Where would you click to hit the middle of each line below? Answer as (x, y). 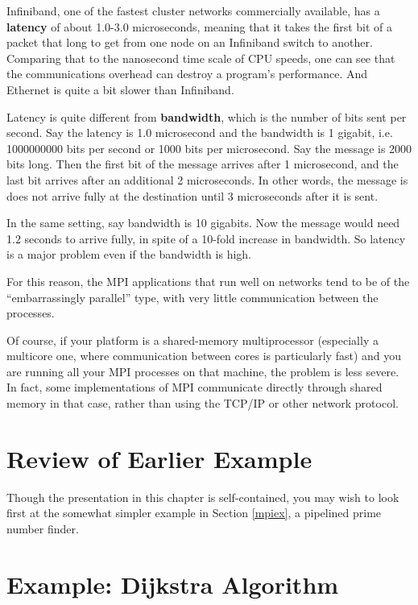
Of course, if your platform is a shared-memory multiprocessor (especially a (192, 340)
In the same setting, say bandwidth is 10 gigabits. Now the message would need (203, 223)
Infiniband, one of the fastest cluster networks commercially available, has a (193, 10)
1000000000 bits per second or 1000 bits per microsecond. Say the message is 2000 (209, 148)
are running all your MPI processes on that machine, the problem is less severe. (203, 371)
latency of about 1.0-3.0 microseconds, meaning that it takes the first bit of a (200, 26)
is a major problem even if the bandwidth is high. (129, 254)
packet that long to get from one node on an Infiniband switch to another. (190, 42)
